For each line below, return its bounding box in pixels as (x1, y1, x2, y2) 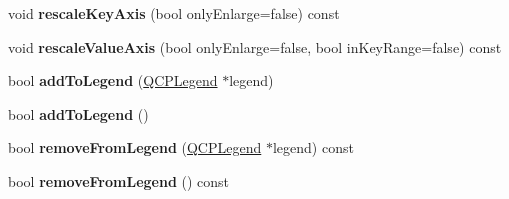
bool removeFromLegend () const (8, 170, 230, 191)
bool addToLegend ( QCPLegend (8, 70, 218, 91)
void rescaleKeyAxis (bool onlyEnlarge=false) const (8, 3, 340, 23)
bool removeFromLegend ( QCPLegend (8, 137, 262, 158)
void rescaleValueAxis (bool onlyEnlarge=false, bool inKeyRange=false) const (8, 36, 502, 57)
